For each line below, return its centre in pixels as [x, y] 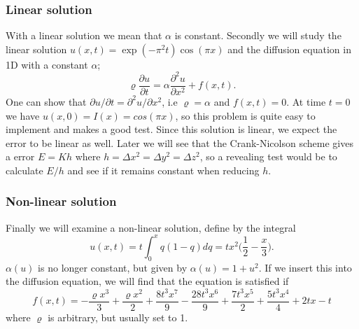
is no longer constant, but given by [113, 267]
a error [20, 156]
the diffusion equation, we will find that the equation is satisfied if [147, 281]
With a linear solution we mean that [84, 35]
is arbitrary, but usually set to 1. [118, 317]
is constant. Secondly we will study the [258, 35]
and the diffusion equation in [289, 49]
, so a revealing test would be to [268, 156]
